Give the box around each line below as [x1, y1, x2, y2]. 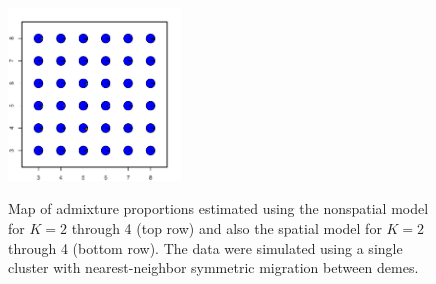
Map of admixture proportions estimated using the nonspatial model [8, 198, 429, 219]
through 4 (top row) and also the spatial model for [71, 217, 382, 238]
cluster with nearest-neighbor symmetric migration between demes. [8, 257, 419, 278]
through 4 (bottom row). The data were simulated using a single [8, 237, 403, 258]
